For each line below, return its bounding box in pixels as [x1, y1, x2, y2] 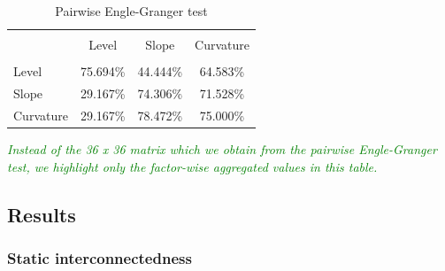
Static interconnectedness [7, 246, 192, 268]
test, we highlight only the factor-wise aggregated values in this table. [7, 157, 378, 175]
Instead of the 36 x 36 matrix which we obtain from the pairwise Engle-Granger [7, 139, 437, 158]
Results [7, 200, 76, 228]
